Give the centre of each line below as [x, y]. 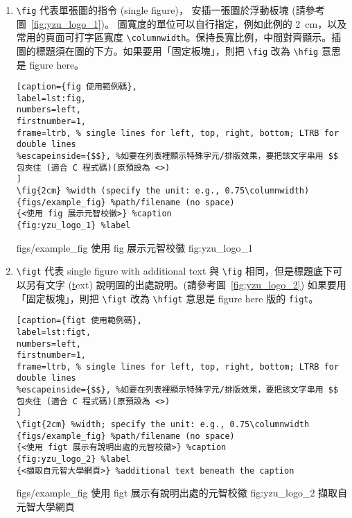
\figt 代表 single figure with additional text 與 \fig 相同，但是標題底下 [174, 271]
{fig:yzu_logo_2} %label [73, 459]
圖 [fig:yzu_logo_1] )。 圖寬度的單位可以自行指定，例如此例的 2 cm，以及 [182, 23]
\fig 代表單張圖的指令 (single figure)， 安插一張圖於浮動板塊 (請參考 [170, 10]
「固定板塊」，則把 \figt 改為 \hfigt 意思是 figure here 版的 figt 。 [167, 298]
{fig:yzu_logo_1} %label [73, 226]
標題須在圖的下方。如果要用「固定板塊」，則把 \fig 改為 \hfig [177, 50]
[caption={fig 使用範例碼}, [77, 87]
